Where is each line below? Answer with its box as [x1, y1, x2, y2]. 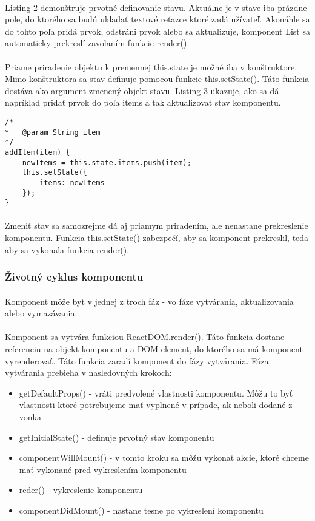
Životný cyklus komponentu [5, 269, 144, 284]
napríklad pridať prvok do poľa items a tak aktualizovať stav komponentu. [5, 96, 281, 109]
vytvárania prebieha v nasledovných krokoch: [5, 366, 172, 379]
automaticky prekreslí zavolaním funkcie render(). [5, 36, 190, 49]
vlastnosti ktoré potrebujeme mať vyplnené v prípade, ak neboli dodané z [19, 398, 293, 411]
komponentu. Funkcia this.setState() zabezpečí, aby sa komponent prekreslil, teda [5, 231, 309, 244]
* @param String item [5, 128, 101, 137]
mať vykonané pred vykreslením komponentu [19, 463, 187, 475]
